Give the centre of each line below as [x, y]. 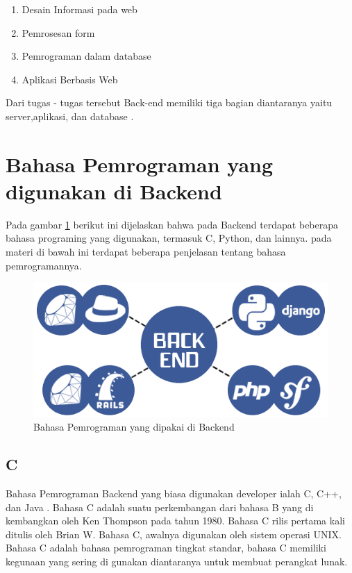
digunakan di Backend [114, 191]
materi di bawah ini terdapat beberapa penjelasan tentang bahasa [146, 252]
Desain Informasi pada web [79, 9]
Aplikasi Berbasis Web [70, 79]
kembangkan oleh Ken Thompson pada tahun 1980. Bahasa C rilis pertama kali [175, 521]
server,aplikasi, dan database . [70, 116]
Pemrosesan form [58, 32]
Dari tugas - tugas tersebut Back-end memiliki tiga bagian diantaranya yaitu [169, 102]
